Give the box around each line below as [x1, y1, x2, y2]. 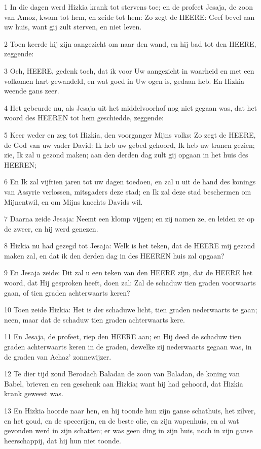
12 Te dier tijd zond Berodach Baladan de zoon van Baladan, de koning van [4, 368, 240, 379]
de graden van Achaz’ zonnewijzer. [4, 351, 111, 362]
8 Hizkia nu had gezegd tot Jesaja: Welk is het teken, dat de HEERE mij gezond [4, 240, 255, 251]
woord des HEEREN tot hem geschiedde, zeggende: [4, 112, 164, 123]
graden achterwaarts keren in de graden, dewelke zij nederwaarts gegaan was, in [4, 341, 252, 352]
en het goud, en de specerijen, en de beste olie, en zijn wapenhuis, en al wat [4, 415, 239, 426]
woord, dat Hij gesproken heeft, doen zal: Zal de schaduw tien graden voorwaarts [4, 277, 256, 288]
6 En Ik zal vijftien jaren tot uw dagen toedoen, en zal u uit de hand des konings [4, 176, 256, 187]
